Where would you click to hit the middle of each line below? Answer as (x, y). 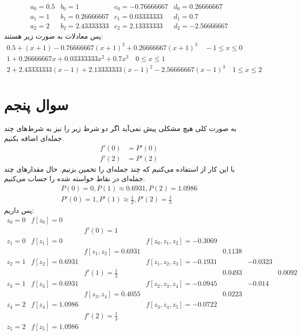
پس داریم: (19, 210)
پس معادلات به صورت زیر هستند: (54, 36)
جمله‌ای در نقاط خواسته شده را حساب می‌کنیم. (75, 178)
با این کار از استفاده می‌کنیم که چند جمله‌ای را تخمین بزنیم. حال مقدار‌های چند (119, 168)
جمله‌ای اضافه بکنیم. (34, 138)
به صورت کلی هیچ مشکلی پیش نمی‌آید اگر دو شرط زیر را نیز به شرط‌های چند (120, 128)
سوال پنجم (36, 104)
